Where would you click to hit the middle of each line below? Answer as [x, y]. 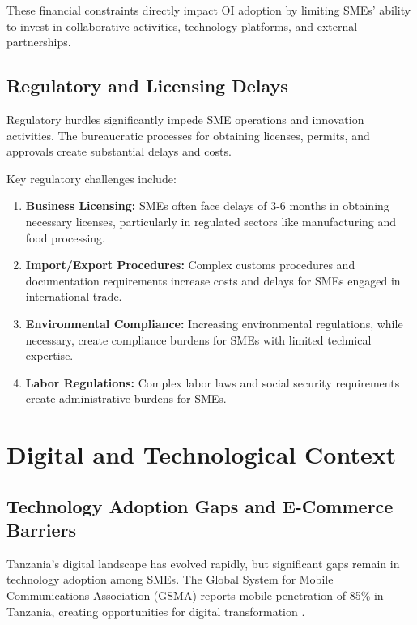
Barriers [42, 530]
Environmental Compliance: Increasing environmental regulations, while [214, 323]
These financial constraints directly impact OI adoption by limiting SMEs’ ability [209, 10]
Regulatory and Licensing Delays [147, 86]
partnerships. [39, 42]
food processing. [66, 237]
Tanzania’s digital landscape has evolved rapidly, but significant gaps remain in [203, 563]
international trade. [74, 296]
